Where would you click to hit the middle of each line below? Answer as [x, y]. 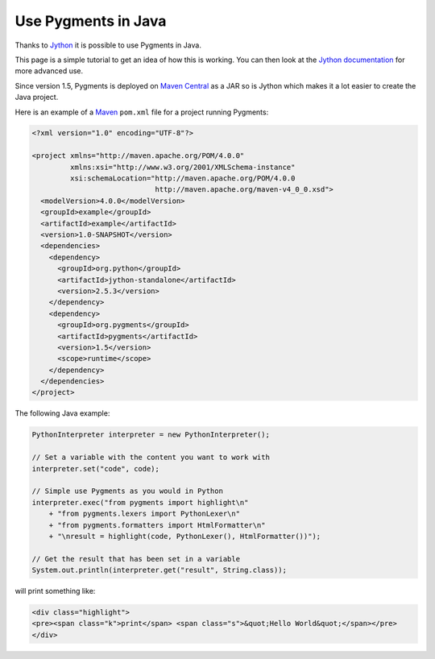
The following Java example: [62, 413]
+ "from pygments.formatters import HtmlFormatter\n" [157, 525]
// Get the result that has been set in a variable [136, 559]
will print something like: [55, 591]
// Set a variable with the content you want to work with [151, 458]
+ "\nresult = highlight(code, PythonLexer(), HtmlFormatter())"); [185, 536]
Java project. [37, 97]
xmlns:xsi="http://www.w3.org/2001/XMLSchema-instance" [182, 167]
